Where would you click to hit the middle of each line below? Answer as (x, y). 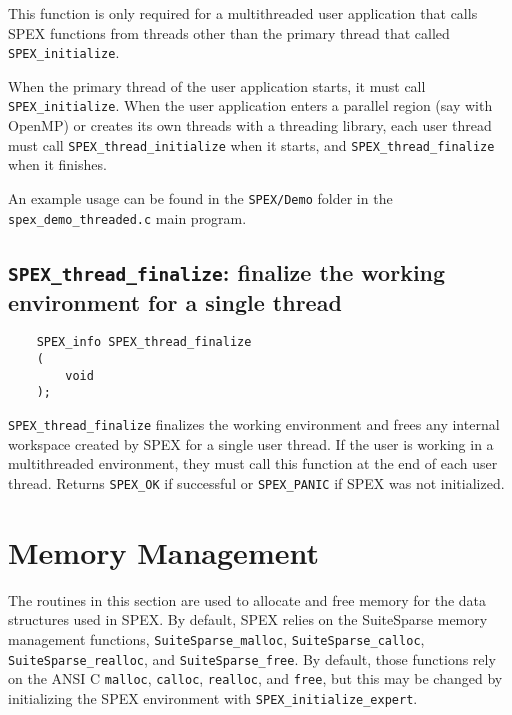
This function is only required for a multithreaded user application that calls (243, 13)
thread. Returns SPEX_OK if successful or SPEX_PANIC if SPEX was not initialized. (256, 482)
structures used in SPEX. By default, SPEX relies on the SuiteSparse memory (248, 619)
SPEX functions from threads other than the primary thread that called (229, 32)
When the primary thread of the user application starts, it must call (217, 85)
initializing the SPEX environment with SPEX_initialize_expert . (213, 697)
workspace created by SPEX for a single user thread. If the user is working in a (251, 443)
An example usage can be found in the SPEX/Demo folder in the (200, 197)
